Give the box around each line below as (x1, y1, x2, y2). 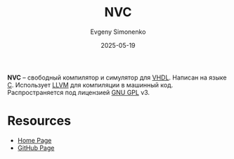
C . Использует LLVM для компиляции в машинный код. (7, 80, 174, 89)
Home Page (17, 136, 52, 144)
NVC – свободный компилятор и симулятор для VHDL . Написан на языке (7, 73, 227, 82)
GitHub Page (17, 144, 55, 152)
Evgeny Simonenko (90, 27, 146, 36)
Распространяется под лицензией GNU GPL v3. (7, 88, 150, 96)
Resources (7, 113, 72, 129)
